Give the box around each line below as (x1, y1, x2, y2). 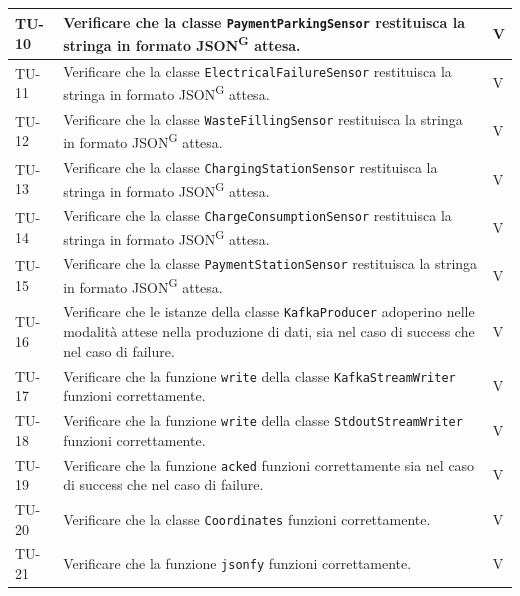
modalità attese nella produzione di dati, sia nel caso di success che (63, 321, 475, 342)
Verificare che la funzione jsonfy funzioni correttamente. (63, 553, 412, 574)
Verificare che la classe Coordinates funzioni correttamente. (63, 508, 431, 529)
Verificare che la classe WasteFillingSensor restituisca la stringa (63, 108, 463, 129)
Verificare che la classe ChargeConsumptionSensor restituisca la (63, 205, 452, 226)
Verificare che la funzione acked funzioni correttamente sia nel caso (63, 454, 475, 475)
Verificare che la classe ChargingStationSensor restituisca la (63, 156, 438, 177)
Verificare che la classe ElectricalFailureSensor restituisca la (63, 60, 452, 81)
